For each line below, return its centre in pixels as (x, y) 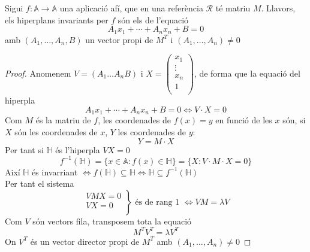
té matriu (233, 8)
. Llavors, (278, 8)
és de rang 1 (157, 202)
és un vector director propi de (85, 241)
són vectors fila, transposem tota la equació (112, 221)
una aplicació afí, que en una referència (131, 8)
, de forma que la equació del (247, 73)
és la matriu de (63, 120)
